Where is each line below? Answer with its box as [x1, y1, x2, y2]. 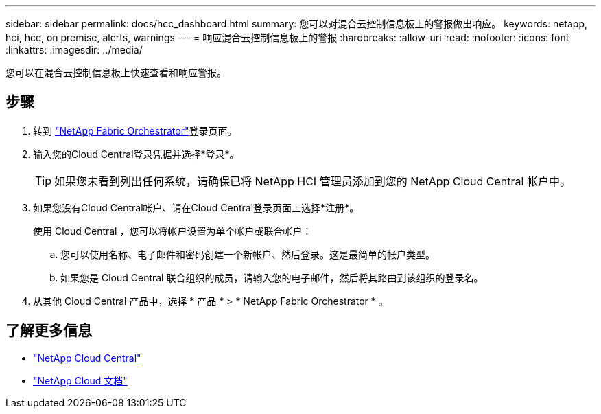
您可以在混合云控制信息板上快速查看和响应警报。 [5, 67, 226, 78]
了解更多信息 [5, 322, 92, 340]
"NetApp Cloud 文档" [33, 374, 128, 387]
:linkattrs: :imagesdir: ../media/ [5, 44, 143, 56]
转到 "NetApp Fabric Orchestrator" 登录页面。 [33, 124, 237, 137]
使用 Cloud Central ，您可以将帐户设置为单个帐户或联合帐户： [33, 225, 312, 237]
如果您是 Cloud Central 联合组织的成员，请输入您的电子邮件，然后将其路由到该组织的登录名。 [60, 271, 484, 284]
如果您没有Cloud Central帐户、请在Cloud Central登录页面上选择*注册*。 [33, 201, 360, 214]
